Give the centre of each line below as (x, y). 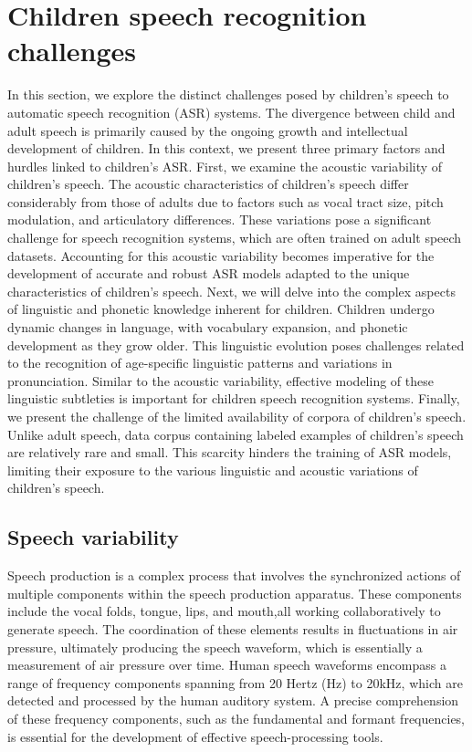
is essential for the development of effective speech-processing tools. (195, 736)
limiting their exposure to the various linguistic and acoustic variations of (213, 470)
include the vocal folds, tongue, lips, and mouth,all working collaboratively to (224, 611)
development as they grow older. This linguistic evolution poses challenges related (236, 345)
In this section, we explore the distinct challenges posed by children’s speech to (228, 94)
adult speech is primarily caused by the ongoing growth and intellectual (208, 130)
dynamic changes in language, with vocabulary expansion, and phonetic (208, 327)
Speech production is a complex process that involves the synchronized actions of (234, 575)
